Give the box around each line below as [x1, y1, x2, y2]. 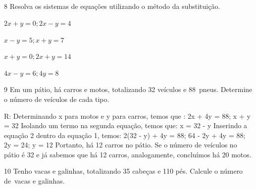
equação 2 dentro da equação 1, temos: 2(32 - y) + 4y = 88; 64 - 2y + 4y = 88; [4, 130, 246, 140]
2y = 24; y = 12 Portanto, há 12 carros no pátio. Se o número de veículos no [4, 140, 237, 150]
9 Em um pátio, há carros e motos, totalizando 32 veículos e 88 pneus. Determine [4, 84, 253, 94]
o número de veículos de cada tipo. [4, 94, 109, 104]
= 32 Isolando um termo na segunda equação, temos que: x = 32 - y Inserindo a [4, 120, 248, 131]
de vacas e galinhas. [4, 176, 65, 186]
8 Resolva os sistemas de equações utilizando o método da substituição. [4, 1, 220, 11]
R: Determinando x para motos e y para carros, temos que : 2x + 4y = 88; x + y [4, 110, 251, 121]
